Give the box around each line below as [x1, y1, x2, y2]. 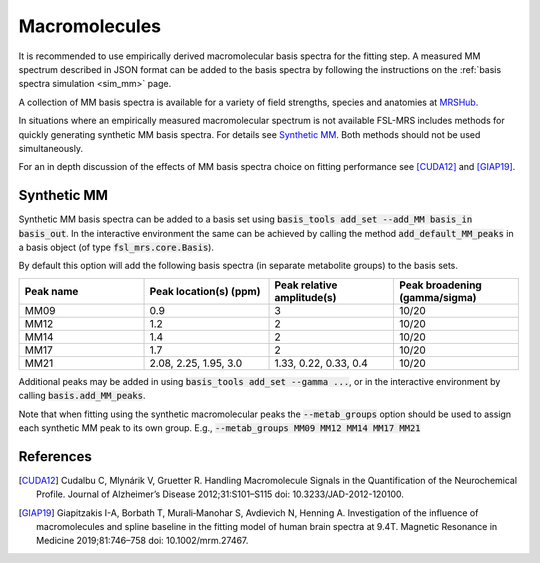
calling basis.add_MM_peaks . [18, 390, 146, 402]
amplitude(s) [274, 290, 337, 304]
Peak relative [274, 278, 338, 292]
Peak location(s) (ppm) [149, 284, 261, 298]
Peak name [24, 284, 79, 298]
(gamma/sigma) [398, 290, 477, 304]
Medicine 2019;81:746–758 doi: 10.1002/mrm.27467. [36, 535, 249, 547]
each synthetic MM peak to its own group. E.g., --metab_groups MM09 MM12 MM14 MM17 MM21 [18, 421, 421, 434]
